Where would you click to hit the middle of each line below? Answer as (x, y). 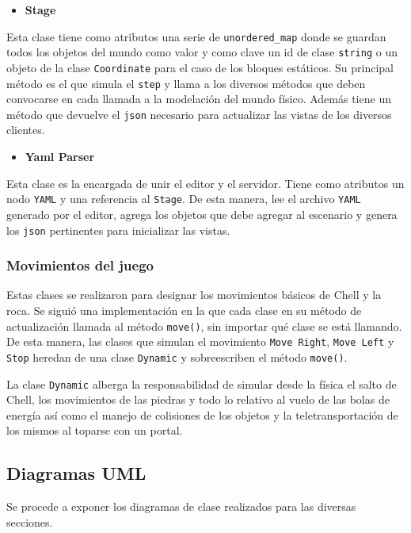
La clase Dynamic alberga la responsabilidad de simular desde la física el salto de (202, 383)
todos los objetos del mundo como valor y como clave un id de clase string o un (202, 52)
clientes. (26, 130)
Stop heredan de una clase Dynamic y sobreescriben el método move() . (177, 357)
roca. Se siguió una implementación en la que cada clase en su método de (184, 310)
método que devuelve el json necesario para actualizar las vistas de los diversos (199, 114)
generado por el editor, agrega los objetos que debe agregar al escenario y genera (202, 214)
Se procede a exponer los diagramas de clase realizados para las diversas (181, 506)
